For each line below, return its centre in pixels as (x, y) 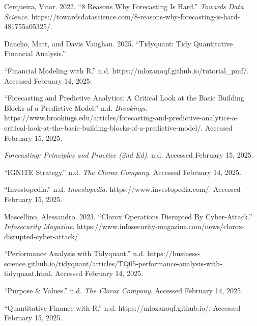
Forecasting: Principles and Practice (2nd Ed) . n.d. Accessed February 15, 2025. (129, 155)
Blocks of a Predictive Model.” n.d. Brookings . (76, 107)
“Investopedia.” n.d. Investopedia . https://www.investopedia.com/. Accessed (122, 189)
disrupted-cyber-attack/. (42, 236)
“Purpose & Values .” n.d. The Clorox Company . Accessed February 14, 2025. (123, 291)
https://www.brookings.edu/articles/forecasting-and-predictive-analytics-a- (121, 118)
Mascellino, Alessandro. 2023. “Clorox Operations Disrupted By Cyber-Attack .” (128, 216)
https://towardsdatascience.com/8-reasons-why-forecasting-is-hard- (136, 16)
